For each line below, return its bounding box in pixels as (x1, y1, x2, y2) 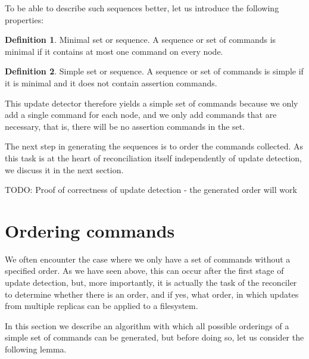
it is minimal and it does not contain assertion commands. (5, 76, 217, 89)
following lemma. (5, 343, 67, 355)
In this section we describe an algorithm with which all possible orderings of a (5, 319, 289, 332)
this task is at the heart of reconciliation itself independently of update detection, (5, 151, 302, 164)
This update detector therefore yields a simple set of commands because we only (5, 96, 298, 109)
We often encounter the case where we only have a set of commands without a (5, 252, 291, 265)
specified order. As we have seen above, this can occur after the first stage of (5, 264, 284, 277)
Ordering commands (5, 218, 175, 242)
